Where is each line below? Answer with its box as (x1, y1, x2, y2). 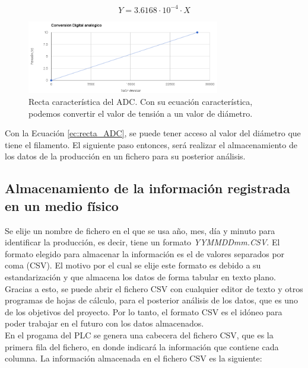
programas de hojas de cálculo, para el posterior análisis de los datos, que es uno (5, 294, 298, 306)
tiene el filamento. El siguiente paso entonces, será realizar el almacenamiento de (5, 138, 297, 151)
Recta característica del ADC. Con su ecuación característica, (28, 95, 253, 107)
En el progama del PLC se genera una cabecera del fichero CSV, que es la (5, 328, 274, 341)
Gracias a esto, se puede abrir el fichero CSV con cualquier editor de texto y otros (5, 282, 303, 295)
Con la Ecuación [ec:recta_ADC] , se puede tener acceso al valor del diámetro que (5, 127, 301, 139)
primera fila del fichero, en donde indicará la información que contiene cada (5, 340, 279, 353)
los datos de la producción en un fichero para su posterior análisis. (5, 150, 246, 162)
